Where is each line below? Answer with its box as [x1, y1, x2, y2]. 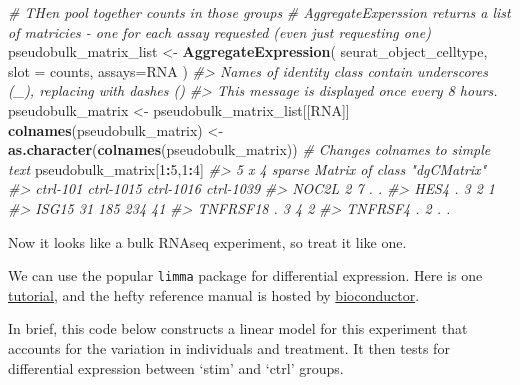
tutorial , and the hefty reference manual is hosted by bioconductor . [8, 284, 420, 305]
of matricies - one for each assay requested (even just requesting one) [8, 21, 431, 42]
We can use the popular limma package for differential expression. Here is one [8, 265, 483, 286]
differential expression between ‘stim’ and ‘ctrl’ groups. [8, 357, 344, 378]
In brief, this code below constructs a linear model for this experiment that [8, 318, 468, 339]
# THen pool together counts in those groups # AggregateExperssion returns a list [8, 2, 511, 22]
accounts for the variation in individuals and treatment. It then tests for [8, 337, 450, 358]
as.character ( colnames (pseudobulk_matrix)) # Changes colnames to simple [8, 139, 491, 160]
